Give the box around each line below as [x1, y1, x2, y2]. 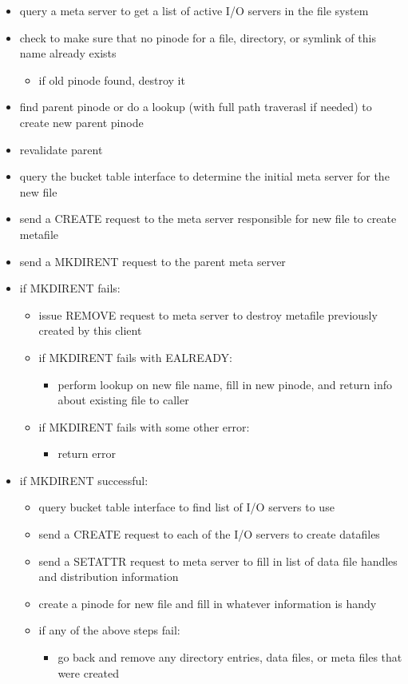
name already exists [19, 45, 117, 62]
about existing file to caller [57, 392, 189, 408]
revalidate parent [19, 141, 103, 157]
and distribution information [38, 568, 179, 585]
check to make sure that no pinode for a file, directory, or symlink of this [19, 29, 376, 46]
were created [57, 664, 120, 681]
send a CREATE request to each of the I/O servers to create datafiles [38, 526, 380, 543]
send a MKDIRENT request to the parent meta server [19, 253, 286, 269]
